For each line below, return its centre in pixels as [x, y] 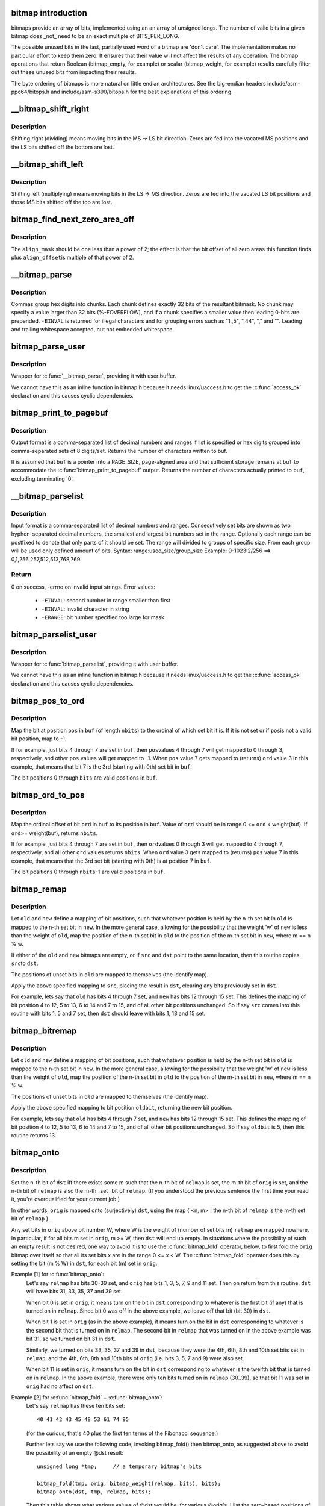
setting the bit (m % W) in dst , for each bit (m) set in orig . [84, 1264]
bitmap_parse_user [48, 347]
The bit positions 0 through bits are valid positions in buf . [84, 778]
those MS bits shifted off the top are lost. [62, 202]
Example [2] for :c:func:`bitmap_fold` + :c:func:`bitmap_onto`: [87, 1397]
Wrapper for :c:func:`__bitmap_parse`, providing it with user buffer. [94, 376]
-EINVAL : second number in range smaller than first [106, 601]
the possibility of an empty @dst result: [75, 1452]
